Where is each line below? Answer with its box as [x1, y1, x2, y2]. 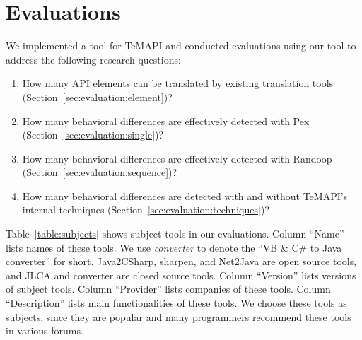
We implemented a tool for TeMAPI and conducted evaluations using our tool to [6, 38, 356, 53]
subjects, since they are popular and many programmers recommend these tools [6, 309, 351, 324]
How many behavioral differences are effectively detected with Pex [22, 113, 310, 128]
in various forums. [6, 323, 83, 338]
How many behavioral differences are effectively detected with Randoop [22, 151, 332, 165]
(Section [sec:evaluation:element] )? [22, 89, 173, 104]
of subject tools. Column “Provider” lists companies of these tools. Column [6, 281, 331, 296]
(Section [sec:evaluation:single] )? [22, 127, 164, 142]
